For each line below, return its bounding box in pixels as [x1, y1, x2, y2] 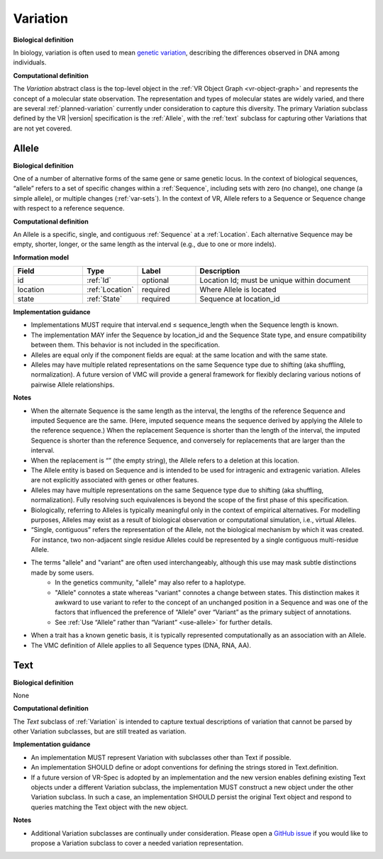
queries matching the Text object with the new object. [30, 802, 188, 811]
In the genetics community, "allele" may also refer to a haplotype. [55, 578, 246, 587]
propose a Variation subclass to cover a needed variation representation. [30, 838, 244, 847]
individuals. [13, 58, 47, 67]
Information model [13, 253, 70, 262]
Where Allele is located [199, 284, 277, 294]
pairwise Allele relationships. [30, 380, 115, 389]
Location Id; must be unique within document [199, 275, 351, 285]
